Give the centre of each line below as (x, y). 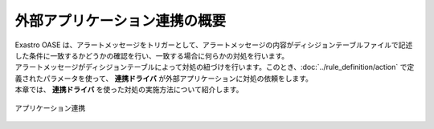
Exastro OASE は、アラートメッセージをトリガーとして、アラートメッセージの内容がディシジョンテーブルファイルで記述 (214, 45)
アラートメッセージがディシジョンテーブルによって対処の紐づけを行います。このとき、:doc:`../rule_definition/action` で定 (215, 67)
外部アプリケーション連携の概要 (121, 21)
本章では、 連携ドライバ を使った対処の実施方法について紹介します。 (129, 90)
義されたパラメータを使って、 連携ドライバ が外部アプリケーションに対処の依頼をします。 (164, 78)
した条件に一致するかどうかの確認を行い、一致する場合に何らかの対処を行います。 (152, 55)
